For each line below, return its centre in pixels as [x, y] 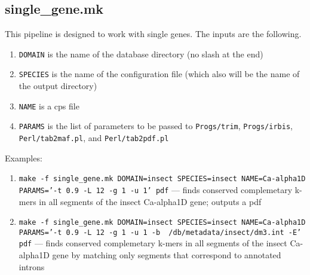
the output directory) [58, 86]
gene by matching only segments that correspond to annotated [167, 255]
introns [32, 266]
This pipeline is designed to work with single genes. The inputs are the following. [153, 34]
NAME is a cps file [49, 106]
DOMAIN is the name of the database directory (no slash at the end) [141, 54]
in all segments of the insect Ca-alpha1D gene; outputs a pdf [150, 201]
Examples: [24, 158]
